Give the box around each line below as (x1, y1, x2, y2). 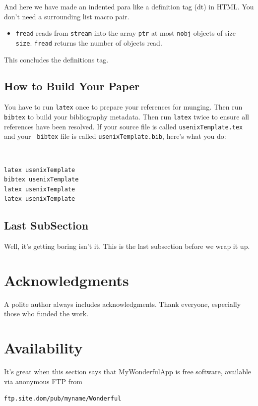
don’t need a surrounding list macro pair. (4, 11, 129, 21)
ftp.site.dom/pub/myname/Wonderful (4, 395, 122, 403)
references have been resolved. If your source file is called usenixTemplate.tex (4, 121, 243, 131)
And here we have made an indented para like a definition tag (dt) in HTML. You (4, 1, 254, 11)
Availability (4, 338, 83, 358)
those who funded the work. (4, 308, 89, 319)
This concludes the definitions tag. (4, 54, 109, 64)
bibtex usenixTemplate (4, 176, 79, 183)
